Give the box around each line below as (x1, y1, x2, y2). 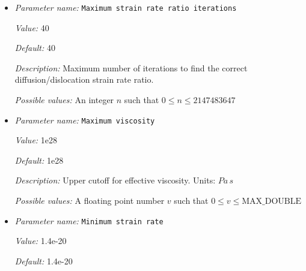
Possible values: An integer (14, 94, 114, 106)
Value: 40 (14, 21, 49, 34)
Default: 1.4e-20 (14, 254, 73, 267)
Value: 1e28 (14, 134, 58, 146)
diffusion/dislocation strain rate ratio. (14, 73, 154, 86)
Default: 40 (14, 41, 55, 54)
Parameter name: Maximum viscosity (14, 113, 155, 126)
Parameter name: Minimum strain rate (14, 214, 164, 227)
